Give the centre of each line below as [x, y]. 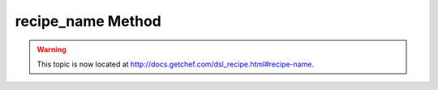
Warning [52, 49]
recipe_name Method [88, 21]
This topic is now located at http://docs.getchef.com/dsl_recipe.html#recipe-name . [176, 64]
